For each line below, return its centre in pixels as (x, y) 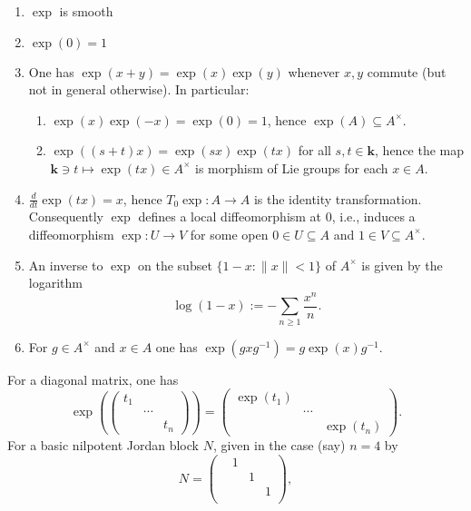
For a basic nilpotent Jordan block (103, 445)
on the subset (175, 265)
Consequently (66, 216)
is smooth (86, 11)
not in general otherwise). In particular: (139, 89)
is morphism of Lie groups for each (292, 167)
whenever (314, 71)
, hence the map (420, 150)
